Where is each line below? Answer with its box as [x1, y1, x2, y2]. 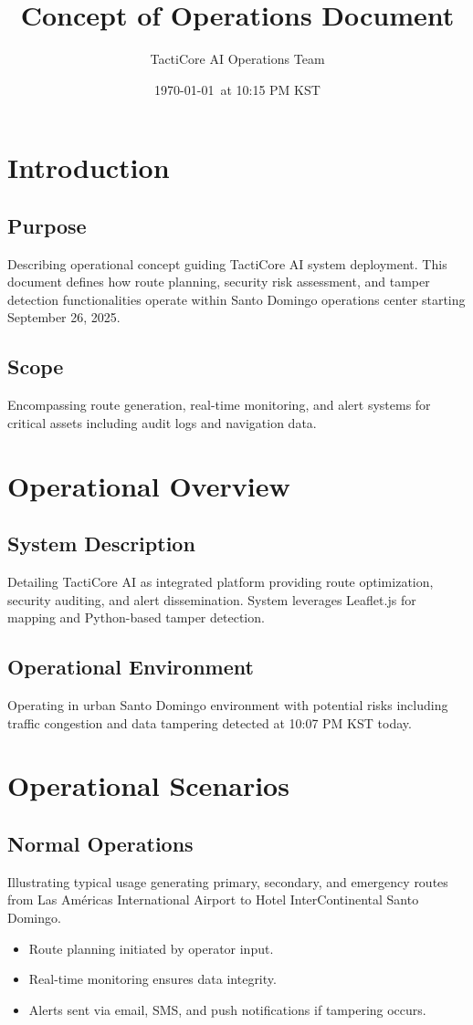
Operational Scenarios [7, 767, 289, 804]
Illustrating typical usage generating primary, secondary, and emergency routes [7, 872, 448, 891]
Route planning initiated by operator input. [28, 938, 274, 957]
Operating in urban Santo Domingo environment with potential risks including [7, 696, 448, 715]
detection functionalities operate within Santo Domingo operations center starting [7, 289, 466, 309]
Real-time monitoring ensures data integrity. [28, 969, 277, 988]
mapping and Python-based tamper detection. [7, 608, 265, 627]
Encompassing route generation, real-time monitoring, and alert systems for [7, 395, 431, 414]
